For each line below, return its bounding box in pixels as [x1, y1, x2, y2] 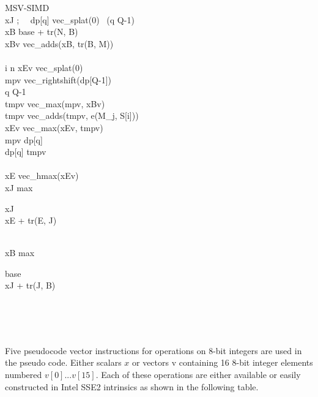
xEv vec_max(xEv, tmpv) [5, 121, 103, 134]
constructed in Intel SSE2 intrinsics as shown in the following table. [5, 380, 259, 393]
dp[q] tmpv [5, 145, 46, 158]
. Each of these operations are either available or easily [95, 368, 301, 381]
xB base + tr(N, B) [5, 25, 78, 38]
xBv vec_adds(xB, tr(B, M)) [5, 37, 114, 50]
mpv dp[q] [5, 133, 43, 146]
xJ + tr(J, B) [5, 279, 56, 292]
